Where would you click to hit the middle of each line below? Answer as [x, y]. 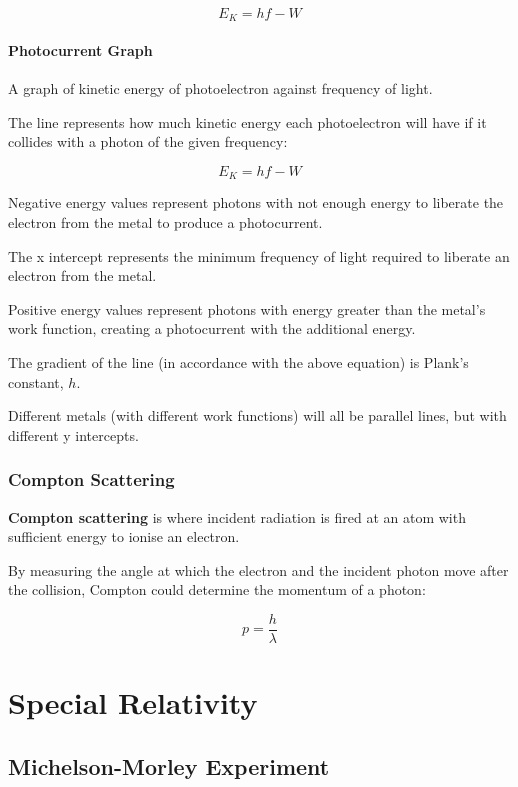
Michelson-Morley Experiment [169, 765]
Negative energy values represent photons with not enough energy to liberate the [256, 202]
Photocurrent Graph [80, 50]
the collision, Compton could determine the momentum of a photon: [217, 589]
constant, [36, 381]
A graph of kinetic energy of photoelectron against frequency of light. [220, 88]
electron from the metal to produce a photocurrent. [165, 222]
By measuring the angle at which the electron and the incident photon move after [258, 569]
